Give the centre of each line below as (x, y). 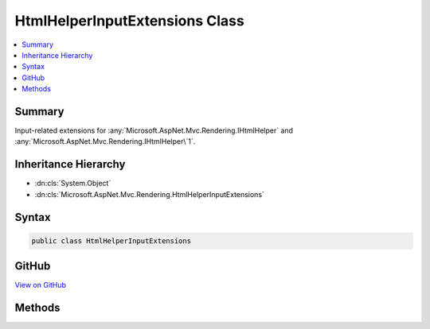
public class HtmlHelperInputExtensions (111, 241)
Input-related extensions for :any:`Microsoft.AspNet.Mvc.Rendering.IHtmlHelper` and (154, 130)
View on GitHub (41, 285)
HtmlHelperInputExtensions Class (129, 21)
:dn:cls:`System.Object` (73, 184)
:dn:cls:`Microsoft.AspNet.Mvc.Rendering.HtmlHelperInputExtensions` (149, 194)
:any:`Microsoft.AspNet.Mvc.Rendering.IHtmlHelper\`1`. (105, 141)
